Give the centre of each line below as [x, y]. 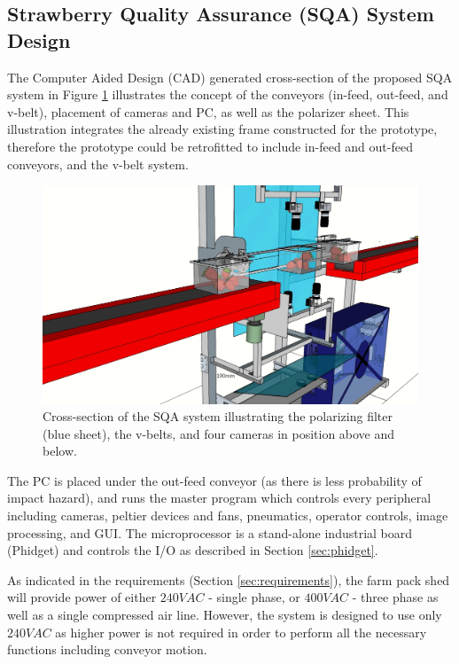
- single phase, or [254, 597]
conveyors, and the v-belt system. [98, 164]
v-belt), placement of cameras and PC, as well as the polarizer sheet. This [208, 111]
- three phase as [395, 597]
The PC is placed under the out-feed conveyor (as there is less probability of [214, 480]
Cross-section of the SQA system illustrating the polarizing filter [218, 416]
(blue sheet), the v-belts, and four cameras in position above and [219, 433]
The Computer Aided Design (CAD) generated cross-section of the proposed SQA [230, 77]
